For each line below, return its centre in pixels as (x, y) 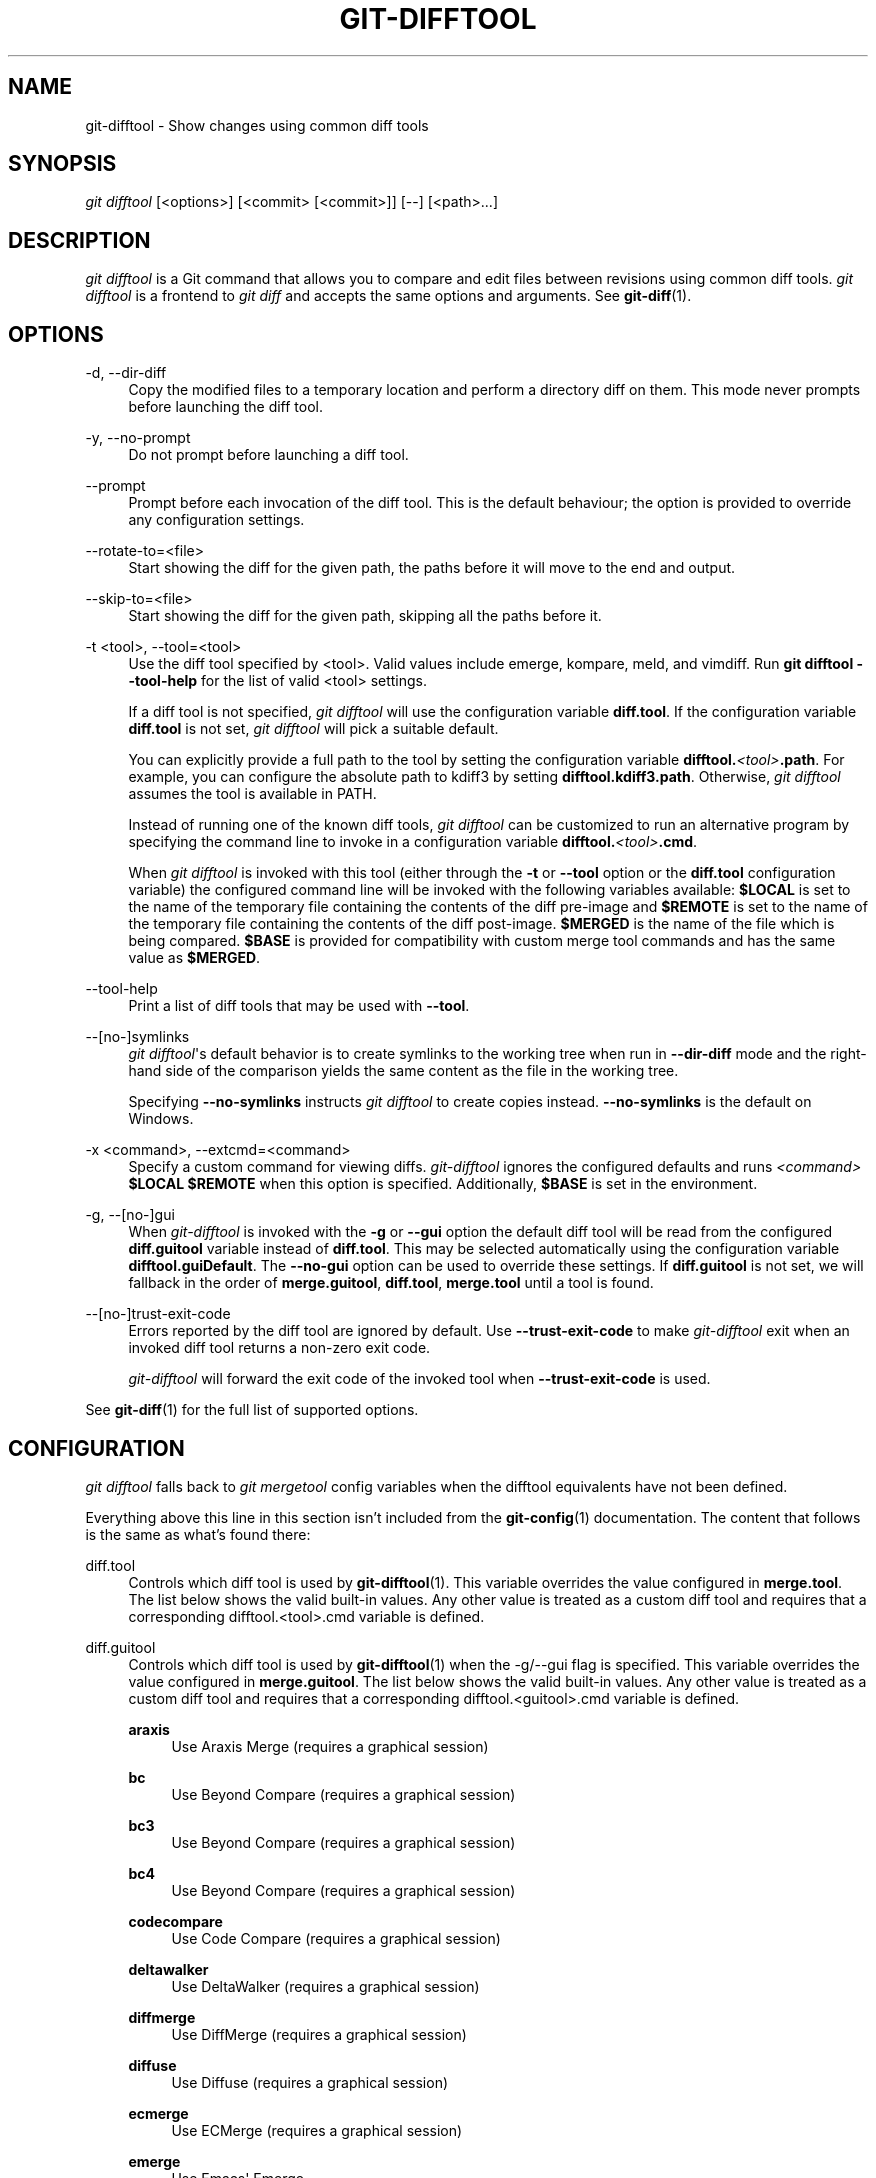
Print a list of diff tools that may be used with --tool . (299, 1006)
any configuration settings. (216, 520)
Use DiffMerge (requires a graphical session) (319, 2034)
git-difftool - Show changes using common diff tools (257, 125)
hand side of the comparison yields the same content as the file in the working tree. (403, 1071)
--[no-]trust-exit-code (158, 1314)
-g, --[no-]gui (130, 1215)
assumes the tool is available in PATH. (252, 794)
